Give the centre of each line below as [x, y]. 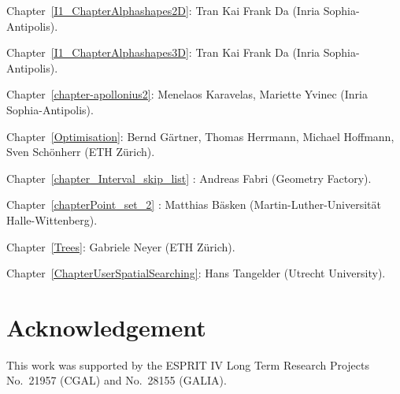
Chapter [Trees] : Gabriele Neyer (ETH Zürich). [121, 246]
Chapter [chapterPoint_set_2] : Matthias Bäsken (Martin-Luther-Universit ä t [194, 204]
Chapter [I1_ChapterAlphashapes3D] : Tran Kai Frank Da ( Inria [163, 52]
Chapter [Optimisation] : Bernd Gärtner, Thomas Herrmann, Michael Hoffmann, [200, 136]
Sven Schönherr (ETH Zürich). [81, 152]
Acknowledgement [106, 327]
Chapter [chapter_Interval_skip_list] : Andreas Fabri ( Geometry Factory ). [189, 178]
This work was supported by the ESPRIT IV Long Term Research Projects [188, 364]
